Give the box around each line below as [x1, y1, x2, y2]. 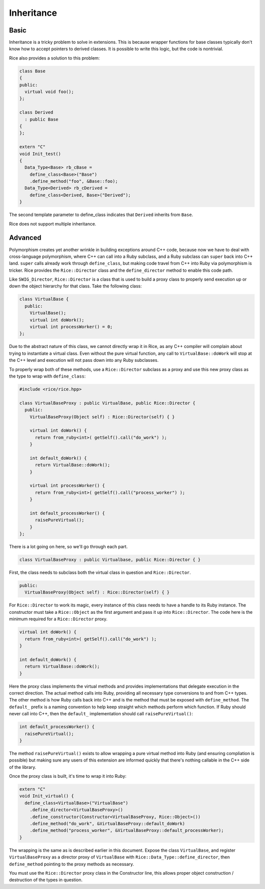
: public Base [25, 116, 59, 122]
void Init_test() [19, 151, 61, 157]
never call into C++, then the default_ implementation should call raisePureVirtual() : [9, 711, 193, 717]
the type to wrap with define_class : [9, 373, 86, 379]
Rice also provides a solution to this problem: [9, 55, 100, 61]
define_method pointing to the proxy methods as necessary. [9, 861, 134, 867]
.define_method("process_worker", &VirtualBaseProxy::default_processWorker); [29, 827, 224, 833]
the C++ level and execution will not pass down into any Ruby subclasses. [9, 357, 159, 363]
